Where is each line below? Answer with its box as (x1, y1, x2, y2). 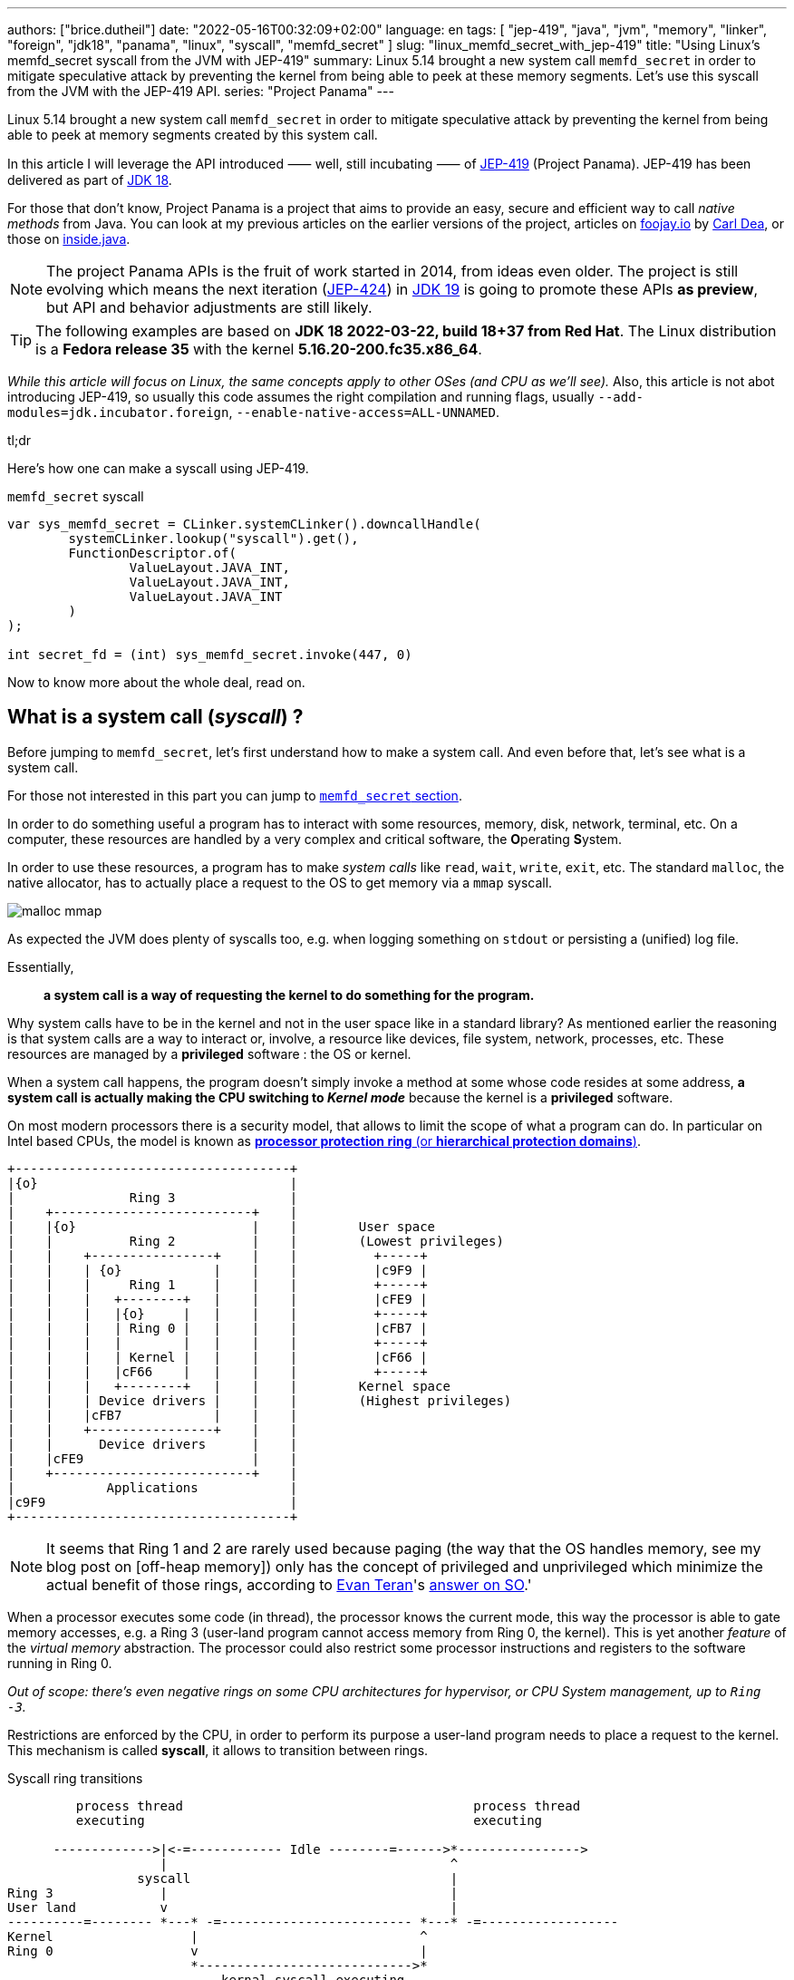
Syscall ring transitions (7, 1770, 143, 1786)
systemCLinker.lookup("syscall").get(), (68, 531, 359, 546)
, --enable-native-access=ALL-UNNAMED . (228, 404, 500, 420)
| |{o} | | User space (7, 1218, 436, 1234)
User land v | (7, 1899, 459, 1915)
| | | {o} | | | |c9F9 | (7, 1262, 428, 1277)
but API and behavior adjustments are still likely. (46, 298, 373, 316)
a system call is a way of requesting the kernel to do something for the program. (44, 986, 535, 1003)
